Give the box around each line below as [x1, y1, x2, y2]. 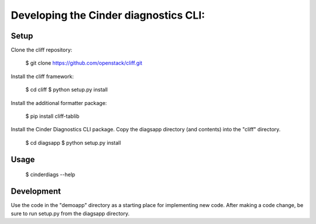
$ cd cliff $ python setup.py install [25, 86, 108, 93]
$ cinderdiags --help [25, 171, 75, 178]
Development [11, 187, 61, 197]
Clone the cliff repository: [11, 47, 73, 54]
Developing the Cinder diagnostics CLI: [11, 9, 205, 22]
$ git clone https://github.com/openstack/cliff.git [25, 60, 143, 66]
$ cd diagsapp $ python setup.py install [25, 139, 121, 146]
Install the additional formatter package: [11, 99, 107, 106]
